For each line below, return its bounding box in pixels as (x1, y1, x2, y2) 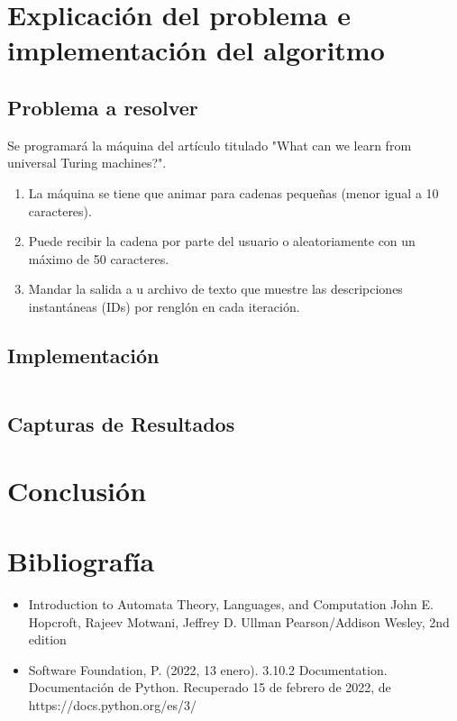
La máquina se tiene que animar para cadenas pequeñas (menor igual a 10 (28, 183, 439, 202)
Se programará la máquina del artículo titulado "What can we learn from (7, 135, 412, 154)
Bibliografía (7, 543, 155, 580)
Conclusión (7, 471, 147, 508)
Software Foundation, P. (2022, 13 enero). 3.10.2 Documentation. (28, 660, 388, 679)
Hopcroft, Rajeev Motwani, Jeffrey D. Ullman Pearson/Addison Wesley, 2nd (28, 612, 450, 631)
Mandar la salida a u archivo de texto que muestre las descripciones (28, 279, 403, 298)
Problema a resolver (7, 93, 198, 121)
